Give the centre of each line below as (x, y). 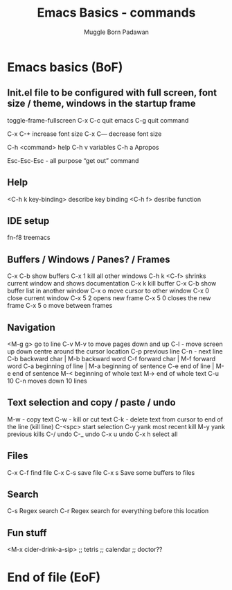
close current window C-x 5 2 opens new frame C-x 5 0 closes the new (109, 298)
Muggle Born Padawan (116, 32)
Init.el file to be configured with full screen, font (112, 93)
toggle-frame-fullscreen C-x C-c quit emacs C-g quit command (98, 120)
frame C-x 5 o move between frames (60, 306)
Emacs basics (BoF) (65, 67)
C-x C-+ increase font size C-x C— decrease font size (84, 134)
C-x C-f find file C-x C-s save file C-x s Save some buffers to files (101, 472)
